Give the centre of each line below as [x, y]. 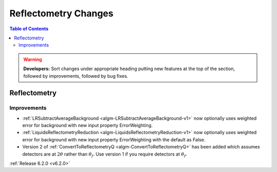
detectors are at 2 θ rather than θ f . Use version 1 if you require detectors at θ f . [105, 155]
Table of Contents [29, 29]
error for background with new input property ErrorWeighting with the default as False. [114, 139]
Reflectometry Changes [62, 13]
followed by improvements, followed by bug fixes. [76, 76]
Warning [33, 59]
